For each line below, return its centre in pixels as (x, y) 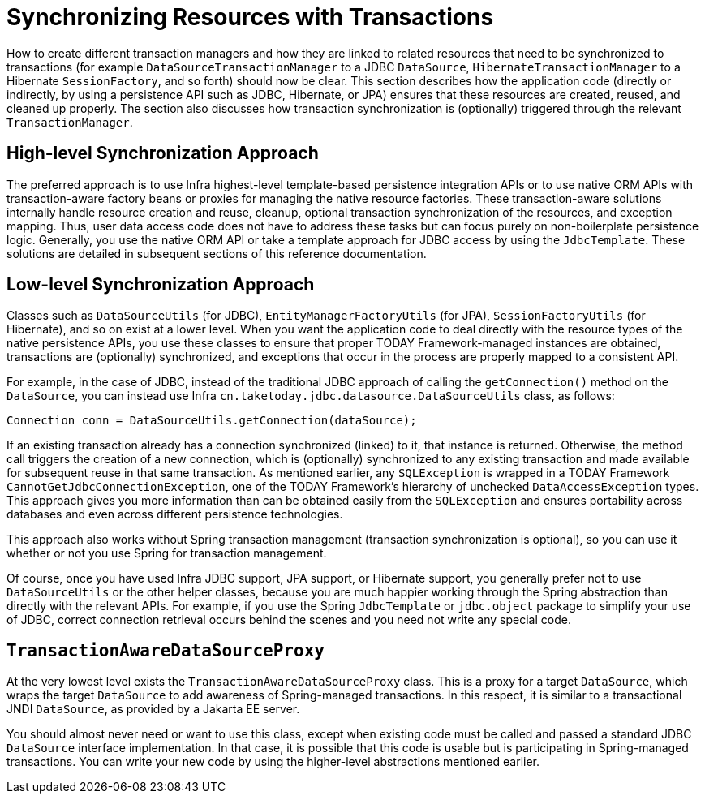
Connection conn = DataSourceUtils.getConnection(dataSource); (212, 421)
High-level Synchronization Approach (163, 153)
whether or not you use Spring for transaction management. (167, 553)
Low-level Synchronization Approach (161, 285)
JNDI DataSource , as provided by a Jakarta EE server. (153, 709)
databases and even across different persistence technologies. (175, 514)
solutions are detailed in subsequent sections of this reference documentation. (217, 253)
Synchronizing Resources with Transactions (250, 17)
